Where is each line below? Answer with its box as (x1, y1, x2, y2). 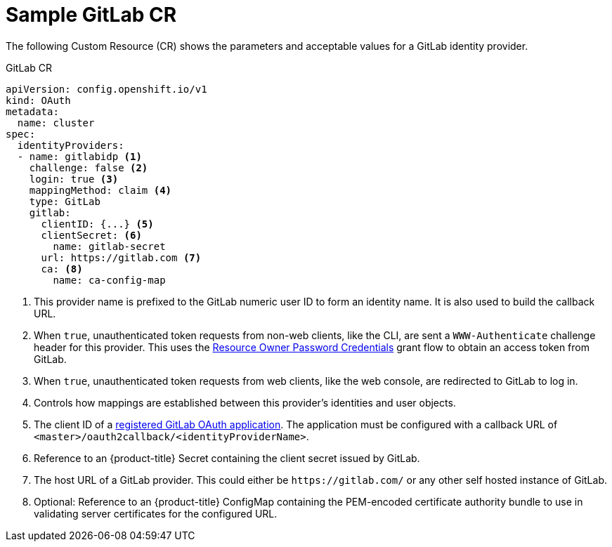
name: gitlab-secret (53, 240, 166, 252)
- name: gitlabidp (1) (17, 150, 142, 162)
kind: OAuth (6, 94, 71, 106)
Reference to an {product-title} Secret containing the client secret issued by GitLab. (34, 452, 420, 464)
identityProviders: (17, 139, 124, 151)
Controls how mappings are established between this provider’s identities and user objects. (34, 396, 456, 409)
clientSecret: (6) (41, 229, 142, 241)
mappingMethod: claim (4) (29, 184, 172, 196)
